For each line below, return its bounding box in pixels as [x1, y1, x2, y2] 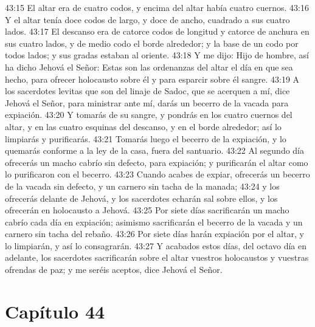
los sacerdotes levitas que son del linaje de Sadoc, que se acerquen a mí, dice [5, 84, 290, 97]
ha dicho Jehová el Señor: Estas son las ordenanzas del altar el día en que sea [5, 60, 293, 73]
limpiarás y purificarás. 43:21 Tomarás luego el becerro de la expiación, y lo [5, 132, 286, 145]
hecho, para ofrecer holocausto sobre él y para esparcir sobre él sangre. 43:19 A [5, 72, 300, 85]
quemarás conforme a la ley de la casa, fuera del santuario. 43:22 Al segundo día [5, 144, 304, 157]
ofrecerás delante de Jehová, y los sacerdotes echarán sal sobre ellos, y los [5, 191, 278, 204]
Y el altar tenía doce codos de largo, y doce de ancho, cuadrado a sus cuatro [5, 13, 290, 26]
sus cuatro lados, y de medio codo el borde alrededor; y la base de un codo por [5, 36, 299, 49]
